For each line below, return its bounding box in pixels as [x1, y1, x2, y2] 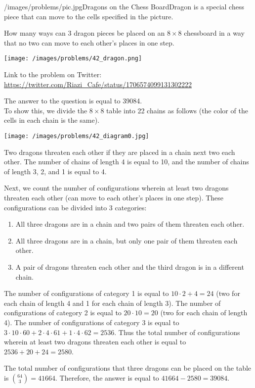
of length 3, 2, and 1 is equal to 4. [4, 166, 107, 176]
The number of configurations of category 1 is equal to [4, 288, 169, 298]
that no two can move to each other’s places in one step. [4, 37, 174, 48]
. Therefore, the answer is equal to [55, 372, 159, 383]
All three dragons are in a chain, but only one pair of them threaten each [15, 235, 238, 245]
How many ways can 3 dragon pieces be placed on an [4, 28, 165, 38]
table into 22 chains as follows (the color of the [106, 105, 248, 115]
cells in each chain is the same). [4, 115, 100, 125]
